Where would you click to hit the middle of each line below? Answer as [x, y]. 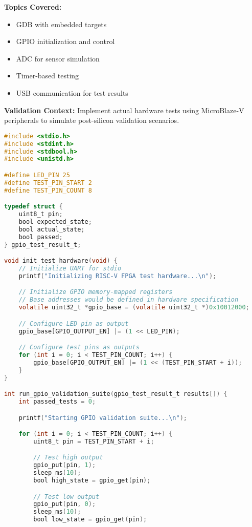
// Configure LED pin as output [74, 323]
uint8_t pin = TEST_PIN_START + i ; [94, 441]
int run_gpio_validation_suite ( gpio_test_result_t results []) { [116, 394]
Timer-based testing [48, 76]
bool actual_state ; [52, 229]
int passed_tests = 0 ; [57, 401]
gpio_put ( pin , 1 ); [65, 465]
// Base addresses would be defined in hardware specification [129, 300]
